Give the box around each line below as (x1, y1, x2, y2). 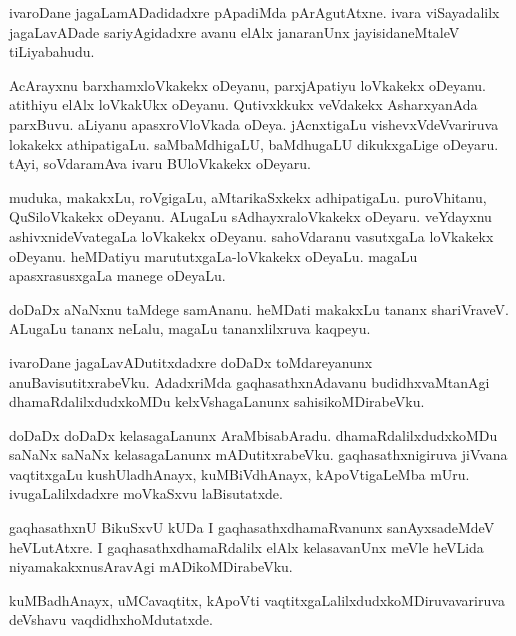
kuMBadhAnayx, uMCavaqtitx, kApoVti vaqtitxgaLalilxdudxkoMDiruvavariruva (9, 589, 505, 610)
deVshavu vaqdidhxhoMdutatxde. (9, 609, 213, 630)
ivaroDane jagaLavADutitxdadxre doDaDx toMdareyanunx (9, 351, 373, 372)
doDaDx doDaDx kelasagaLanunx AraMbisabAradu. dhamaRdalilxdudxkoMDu (9, 424, 498, 445)
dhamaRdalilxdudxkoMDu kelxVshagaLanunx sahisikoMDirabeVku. (9, 391, 425, 412)
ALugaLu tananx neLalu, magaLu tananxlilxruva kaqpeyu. (9, 318, 371, 339)
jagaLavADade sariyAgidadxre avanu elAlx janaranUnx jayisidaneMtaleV (9, 21, 460, 42)
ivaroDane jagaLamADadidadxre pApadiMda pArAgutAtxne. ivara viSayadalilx (9, 2, 500, 22)
